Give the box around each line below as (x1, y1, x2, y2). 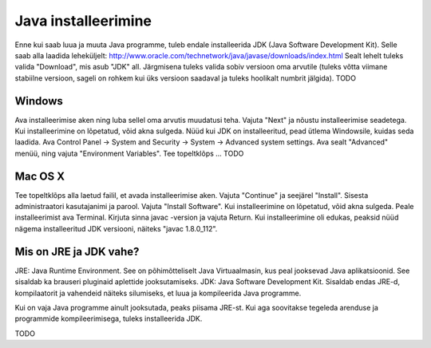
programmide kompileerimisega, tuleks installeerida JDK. (14, 314, 203, 323)
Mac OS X (14, 169, 65, 183)
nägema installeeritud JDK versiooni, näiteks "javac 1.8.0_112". (14, 223, 218, 233)
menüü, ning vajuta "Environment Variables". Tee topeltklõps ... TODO (14, 148, 244, 158)
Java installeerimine (14, 12, 152, 30)
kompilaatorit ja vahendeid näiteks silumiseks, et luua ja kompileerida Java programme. (14, 288, 302, 298)
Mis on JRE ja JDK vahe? (14, 244, 140, 259)
